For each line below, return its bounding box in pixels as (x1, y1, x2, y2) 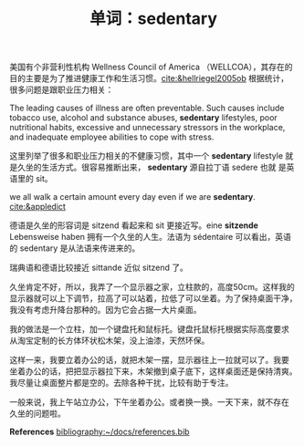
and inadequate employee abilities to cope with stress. (9, 131, 215, 142)
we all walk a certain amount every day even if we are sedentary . (9, 192, 256, 202)
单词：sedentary (89, 8, 217, 29)
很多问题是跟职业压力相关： (9, 84, 114, 96)
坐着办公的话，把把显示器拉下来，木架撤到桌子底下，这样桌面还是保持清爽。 (9, 366, 298, 377)
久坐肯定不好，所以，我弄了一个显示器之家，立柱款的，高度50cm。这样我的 (9, 282, 295, 293)
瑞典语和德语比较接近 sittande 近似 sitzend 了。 (9, 262, 189, 274)
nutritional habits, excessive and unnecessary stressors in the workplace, (9, 122, 286, 133)
